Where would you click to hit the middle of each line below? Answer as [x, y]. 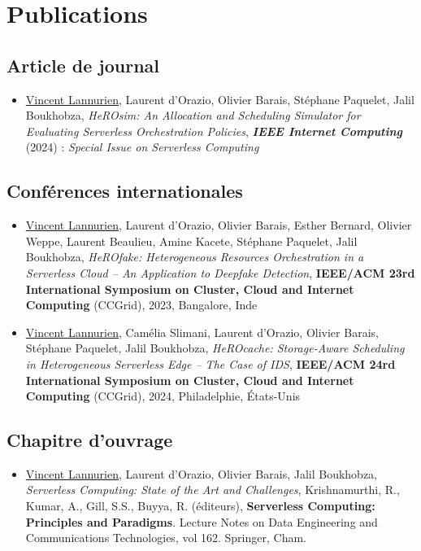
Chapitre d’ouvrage [90, 440]
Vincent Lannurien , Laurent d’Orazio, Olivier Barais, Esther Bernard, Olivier [219, 225]
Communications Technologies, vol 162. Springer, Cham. [166, 538]
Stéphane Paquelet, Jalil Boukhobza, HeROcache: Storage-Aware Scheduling [215, 348]
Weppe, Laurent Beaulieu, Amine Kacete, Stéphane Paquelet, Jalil [191, 241]
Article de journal [83, 65]
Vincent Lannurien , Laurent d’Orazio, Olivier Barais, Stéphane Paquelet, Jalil [220, 99]
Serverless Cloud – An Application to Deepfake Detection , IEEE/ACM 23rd [220, 272]
